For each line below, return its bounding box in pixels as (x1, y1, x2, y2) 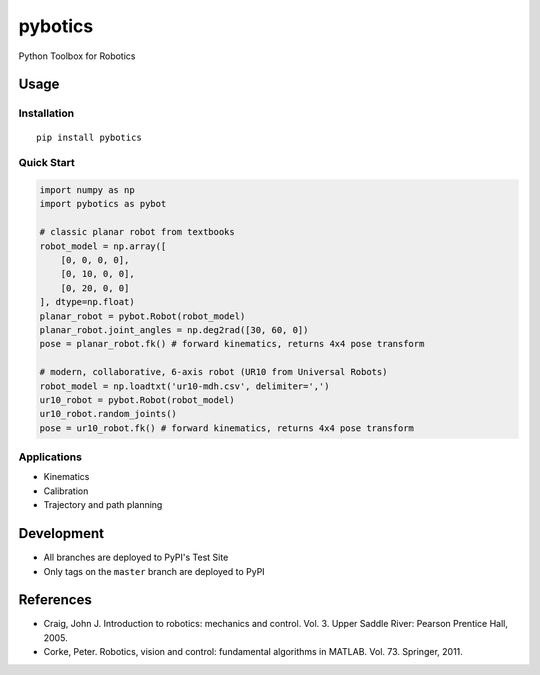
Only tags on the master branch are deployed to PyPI (43, 565, 265, 577)
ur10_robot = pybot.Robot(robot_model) (39, 394, 235, 405)
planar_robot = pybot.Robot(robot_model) (39, 310, 246, 322)
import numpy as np (39, 185, 135, 196)
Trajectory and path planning (43, 499, 163, 511)
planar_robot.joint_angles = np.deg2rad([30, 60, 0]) (39, 324, 309, 335)
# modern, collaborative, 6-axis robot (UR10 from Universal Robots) (39, 366, 388, 378)
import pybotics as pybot (39, 198, 167, 210)
